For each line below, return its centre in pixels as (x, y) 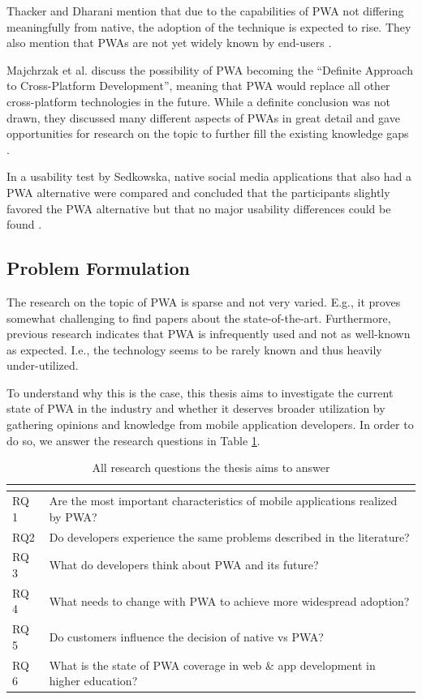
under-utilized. (43, 365)
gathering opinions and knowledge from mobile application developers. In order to (210, 425)
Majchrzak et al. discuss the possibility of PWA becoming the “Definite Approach (210, 69)
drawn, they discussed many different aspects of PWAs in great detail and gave (203, 117)
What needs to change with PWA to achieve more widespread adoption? (229, 600)
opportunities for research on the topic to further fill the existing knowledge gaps (208, 133)
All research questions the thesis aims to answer (211, 467)
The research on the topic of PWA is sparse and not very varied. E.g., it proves (204, 301)
